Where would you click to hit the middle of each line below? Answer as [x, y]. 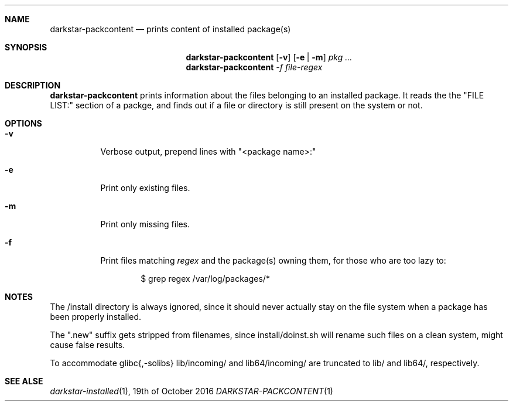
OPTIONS [23, 123]
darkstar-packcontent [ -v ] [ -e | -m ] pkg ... [269, 57]
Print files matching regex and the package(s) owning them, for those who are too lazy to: [273, 260]
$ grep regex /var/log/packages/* [205, 279]
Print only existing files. [145, 188]
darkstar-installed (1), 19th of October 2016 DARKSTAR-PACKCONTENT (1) [191, 391]
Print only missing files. [145, 224]
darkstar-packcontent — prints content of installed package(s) [170, 29]
